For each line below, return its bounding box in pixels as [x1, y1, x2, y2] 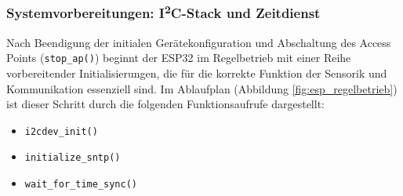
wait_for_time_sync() [24, 179, 137, 191]
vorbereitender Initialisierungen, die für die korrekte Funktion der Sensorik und [6, 64, 387, 81]
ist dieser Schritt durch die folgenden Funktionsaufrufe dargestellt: [6, 96, 325, 112]
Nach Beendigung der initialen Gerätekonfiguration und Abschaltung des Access [6, 34, 391, 50]
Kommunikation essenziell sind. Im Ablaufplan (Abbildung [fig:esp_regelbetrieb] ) [6, 80, 398, 96]
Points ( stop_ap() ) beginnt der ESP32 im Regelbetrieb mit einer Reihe [6, 49, 351, 66]
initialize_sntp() [24, 152, 121, 164]
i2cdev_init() [24, 125, 98, 137]
